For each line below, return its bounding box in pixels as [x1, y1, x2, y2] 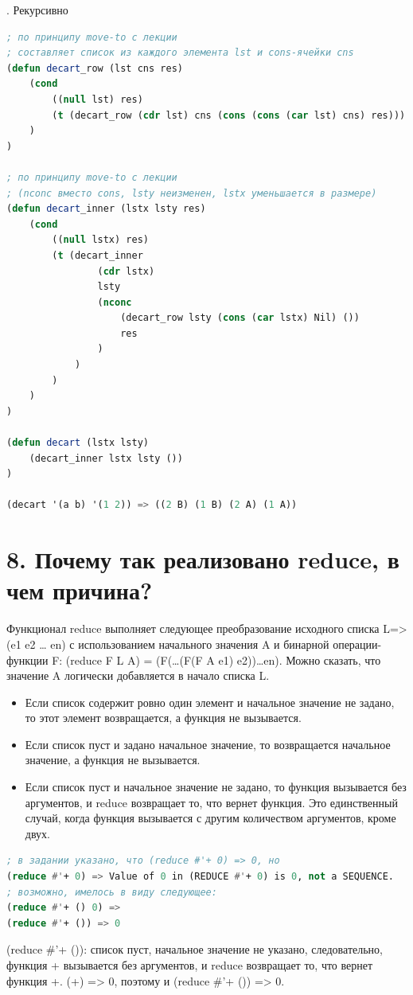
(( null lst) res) [52, 93, 143, 105]
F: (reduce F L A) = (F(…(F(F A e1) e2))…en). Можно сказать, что [52, 651, 381, 668]
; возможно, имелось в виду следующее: [6, 886, 217, 898]
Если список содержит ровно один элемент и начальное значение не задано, [25, 693, 395, 710]
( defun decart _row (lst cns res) [6, 62, 183, 74]
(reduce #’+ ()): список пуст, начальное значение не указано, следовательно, [6, 941, 383, 958]
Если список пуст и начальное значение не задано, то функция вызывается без [25, 778, 407, 795]
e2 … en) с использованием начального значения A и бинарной [25, 635, 329, 652]
